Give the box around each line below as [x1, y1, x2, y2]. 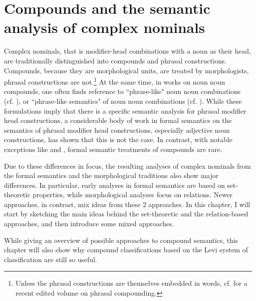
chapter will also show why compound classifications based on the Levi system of [4, 244, 248, 255]
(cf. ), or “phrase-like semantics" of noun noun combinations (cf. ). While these [4, 95, 242, 106]
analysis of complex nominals [4, 17, 205, 37]
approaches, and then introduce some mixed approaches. [4, 218, 174, 229]
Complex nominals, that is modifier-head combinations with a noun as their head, [4, 46, 251, 56]
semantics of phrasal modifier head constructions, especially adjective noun [4, 124, 230, 135]
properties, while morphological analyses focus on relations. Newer [32, 189, 233, 200]
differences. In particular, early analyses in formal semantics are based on [4, 180, 225, 190]
